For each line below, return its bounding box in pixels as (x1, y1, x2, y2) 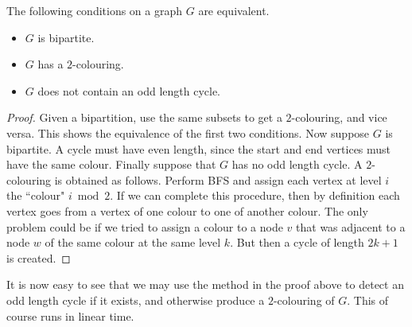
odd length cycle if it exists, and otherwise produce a (6, 291, 265, 308)
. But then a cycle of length (230, 234, 364, 251)
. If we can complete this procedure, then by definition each (110, 187, 400, 204)
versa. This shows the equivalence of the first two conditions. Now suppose (6, 124, 370, 141)
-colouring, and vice (291, 109, 387, 126)
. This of (347, 291, 389, 308)
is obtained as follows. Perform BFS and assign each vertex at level (54, 171, 382, 188)
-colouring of (273, 291, 335, 308)
